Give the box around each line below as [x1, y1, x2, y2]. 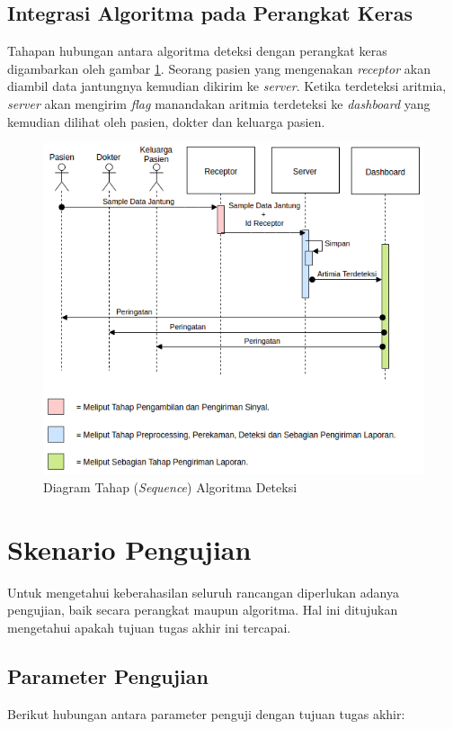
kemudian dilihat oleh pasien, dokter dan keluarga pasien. [7, 112, 325, 130]
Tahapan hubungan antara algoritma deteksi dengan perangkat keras [7, 41, 387, 60]
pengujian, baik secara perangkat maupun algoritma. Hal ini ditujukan [7, 600, 398, 619]
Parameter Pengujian [7, 661, 209, 689]
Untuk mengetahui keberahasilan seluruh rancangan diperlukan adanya [7, 582, 399, 601]
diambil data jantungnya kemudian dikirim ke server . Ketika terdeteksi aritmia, [7, 76, 447, 95]
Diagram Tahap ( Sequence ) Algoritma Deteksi [43, 478, 298, 497]
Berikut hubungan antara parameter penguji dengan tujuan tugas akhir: [7, 704, 405, 723]
